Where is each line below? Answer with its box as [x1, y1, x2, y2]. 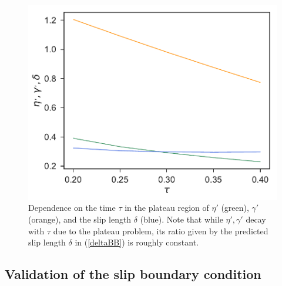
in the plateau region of [125, 201, 209, 214]
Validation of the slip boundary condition [5, 265, 261, 283]
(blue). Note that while [140, 213, 223, 225]
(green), [221, 201, 249, 214]
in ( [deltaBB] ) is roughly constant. [75, 236, 199, 248]
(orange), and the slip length [28, 213, 132, 225]
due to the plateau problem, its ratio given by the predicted [53, 224, 268, 237]
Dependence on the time [28, 201, 116, 214]
